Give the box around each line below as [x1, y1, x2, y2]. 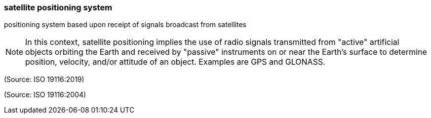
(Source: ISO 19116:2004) [4, 90, 86, 99]
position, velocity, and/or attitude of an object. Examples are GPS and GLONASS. [25, 57, 325, 67]
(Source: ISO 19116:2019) [4, 75, 84, 84]
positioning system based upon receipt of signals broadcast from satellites [4, 20, 246, 29]
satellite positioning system [4, 2, 113, 12]
